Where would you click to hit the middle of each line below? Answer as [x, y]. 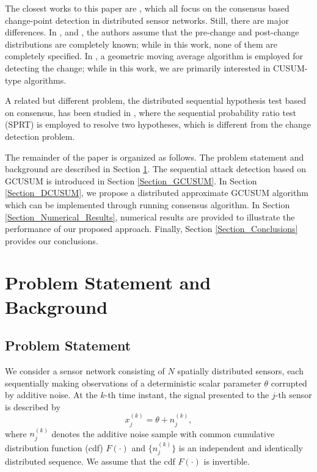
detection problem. [40, 136]
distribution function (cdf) [54, 447]
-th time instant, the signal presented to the [187, 395]
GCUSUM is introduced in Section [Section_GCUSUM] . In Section [131, 180]
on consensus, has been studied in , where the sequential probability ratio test [151, 112]
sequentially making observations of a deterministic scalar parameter [133, 383]
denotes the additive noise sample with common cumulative [163, 433]
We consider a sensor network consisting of [85, 371]
